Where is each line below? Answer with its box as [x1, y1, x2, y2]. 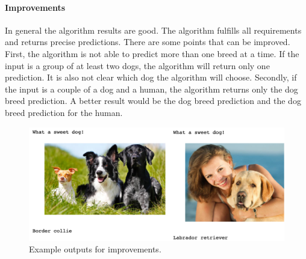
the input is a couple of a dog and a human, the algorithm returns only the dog [5, 82, 298, 95]
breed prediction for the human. [5, 106, 123, 118]
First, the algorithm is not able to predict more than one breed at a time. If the [5, 47, 299, 59]
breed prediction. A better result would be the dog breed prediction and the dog [5, 94, 301, 107]
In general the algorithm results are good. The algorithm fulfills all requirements [5, 23, 302, 36]
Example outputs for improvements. [29, 243, 161, 255]
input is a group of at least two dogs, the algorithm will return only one [5, 59, 270, 72]
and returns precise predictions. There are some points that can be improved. [5, 35, 290, 48]
